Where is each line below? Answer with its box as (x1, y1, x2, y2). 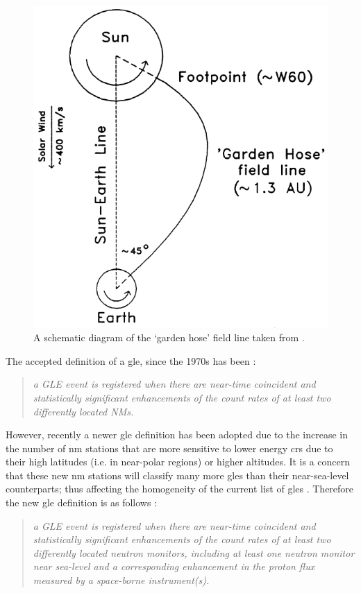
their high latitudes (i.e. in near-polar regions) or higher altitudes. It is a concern (6, 454, 351, 469)
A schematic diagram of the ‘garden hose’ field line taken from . (33, 330, 305, 345)
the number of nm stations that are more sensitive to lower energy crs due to (6, 440, 333, 455)
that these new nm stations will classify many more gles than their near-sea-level (6, 467, 349, 482)
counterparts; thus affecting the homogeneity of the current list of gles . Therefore (6, 481, 354, 496)
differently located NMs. (33, 404, 134, 418)
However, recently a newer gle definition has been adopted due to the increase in (6, 427, 349, 442)
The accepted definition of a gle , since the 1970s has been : (6, 353, 256, 368)
